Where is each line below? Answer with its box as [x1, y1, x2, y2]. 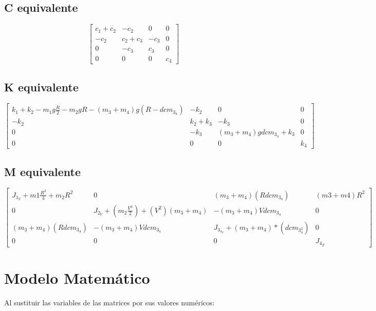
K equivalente [4, 79, 79, 94]
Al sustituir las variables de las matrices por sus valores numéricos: [4, 297, 215, 307]
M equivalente [4, 163, 81, 179]
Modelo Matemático [4, 267, 150, 288]
